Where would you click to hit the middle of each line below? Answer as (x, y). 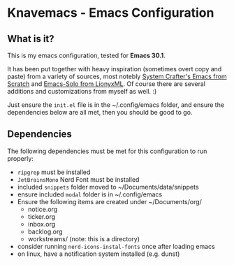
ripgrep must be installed (54, 172)
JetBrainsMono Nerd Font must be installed (78, 179)
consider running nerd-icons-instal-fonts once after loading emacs (116, 246)
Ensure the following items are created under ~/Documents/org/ (110, 201)
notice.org (43, 209)
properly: (20, 158)
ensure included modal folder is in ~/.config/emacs (90, 194)
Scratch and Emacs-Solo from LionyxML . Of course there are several (107, 84)
